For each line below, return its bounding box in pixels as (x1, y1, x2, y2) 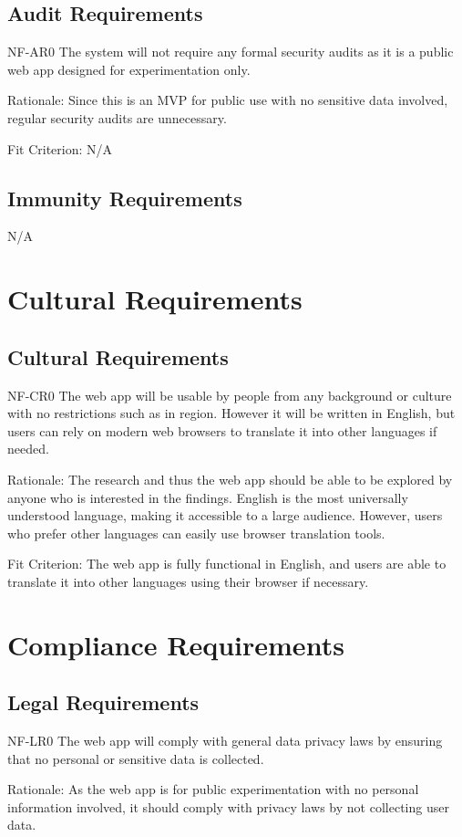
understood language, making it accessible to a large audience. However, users (7, 506, 443, 525)
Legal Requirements (7, 688, 200, 717)
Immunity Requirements (7, 183, 242, 212)
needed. (7, 439, 49, 458)
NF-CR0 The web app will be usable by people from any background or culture (7, 385, 452, 404)
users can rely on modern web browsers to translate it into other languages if (7, 421, 437, 440)
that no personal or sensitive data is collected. (7, 748, 264, 768)
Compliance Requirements (7, 625, 344, 663)
